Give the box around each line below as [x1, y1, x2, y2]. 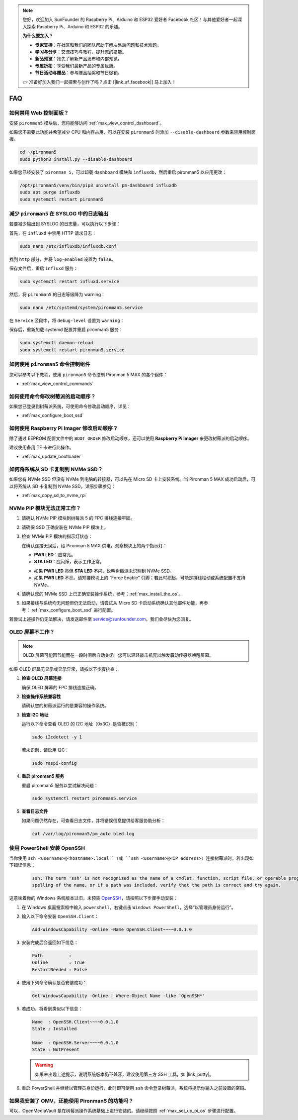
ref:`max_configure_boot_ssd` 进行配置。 [31, 607, 116, 613]
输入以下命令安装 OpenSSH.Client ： [21, 914, 99, 919]
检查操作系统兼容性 [21, 694, 61, 699]
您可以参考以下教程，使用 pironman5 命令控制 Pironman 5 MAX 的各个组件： [9, 371, 168, 378]
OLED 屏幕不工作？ [9, 628, 55, 635]
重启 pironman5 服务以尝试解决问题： [21, 782, 99, 788]
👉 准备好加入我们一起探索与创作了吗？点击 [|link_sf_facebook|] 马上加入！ [22, 79, 176, 85]
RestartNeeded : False [32, 967, 87, 972]
